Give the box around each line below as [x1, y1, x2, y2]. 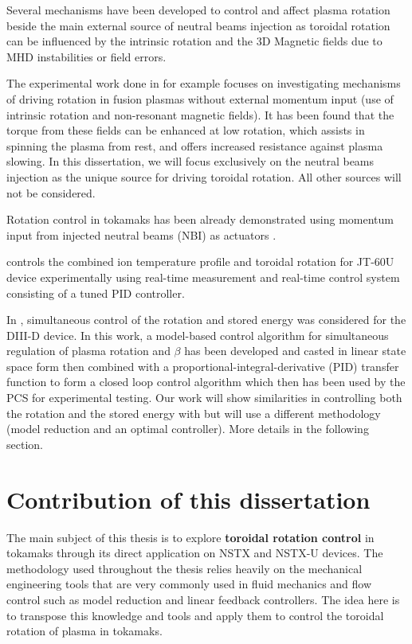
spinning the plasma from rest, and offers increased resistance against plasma [6, 137, 383, 154]
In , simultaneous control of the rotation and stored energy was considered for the [6, 311, 406, 328]
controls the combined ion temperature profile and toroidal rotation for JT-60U [6, 253, 394, 270]
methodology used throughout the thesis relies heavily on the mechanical [6, 560, 363, 576]
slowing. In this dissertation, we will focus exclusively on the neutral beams [6, 153, 375, 170]
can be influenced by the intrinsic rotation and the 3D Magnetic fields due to [6, 33, 383, 49]
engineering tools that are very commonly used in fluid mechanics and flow [6, 576, 372, 592]
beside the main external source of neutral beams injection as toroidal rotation [6, 17, 390, 33]
